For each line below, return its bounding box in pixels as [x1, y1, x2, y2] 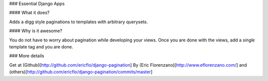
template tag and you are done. [9, 43, 73, 49]
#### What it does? [9, 10, 50, 16]
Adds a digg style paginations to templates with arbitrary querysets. [9, 19, 148, 25]
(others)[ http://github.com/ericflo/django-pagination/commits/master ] [9, 69, 153, 75]
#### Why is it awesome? [9, 28, 63, 34]
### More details [9, 53, 45, 59]
